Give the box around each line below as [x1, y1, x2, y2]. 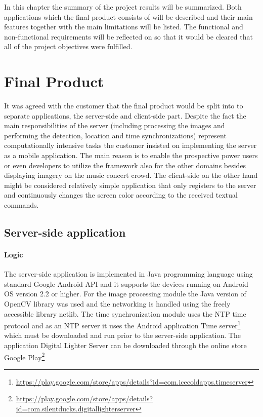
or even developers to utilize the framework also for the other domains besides [4, 160, 246, 170]
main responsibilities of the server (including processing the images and [4, 120, 225, 131]
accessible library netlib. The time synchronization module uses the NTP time [4, 308, 246, 319]
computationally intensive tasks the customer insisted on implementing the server [4, 140, 257, 150]
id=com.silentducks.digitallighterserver [16, 403, 136, 414]
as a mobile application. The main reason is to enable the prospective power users [4, 150, 258, 161]
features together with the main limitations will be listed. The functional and [4, 21, 243, 32]
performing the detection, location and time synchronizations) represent [4, 130, 227, 140]
